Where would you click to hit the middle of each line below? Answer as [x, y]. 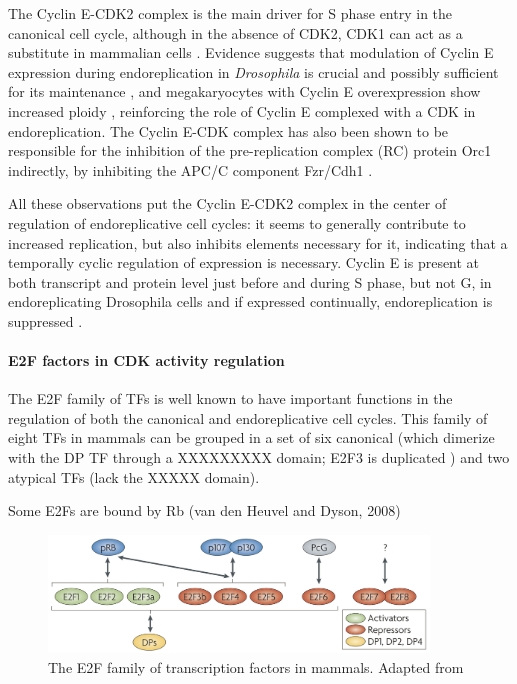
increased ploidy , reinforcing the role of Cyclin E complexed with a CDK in [242, 110]
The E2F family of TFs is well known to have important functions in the [230, 398]
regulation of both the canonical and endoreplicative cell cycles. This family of [248, 417]
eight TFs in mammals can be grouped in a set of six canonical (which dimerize [251, 437]
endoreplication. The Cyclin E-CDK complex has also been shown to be [228, 130]
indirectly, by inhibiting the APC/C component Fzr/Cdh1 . [190, 169]
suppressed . [45, 320]
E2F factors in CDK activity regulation [146, 360]
